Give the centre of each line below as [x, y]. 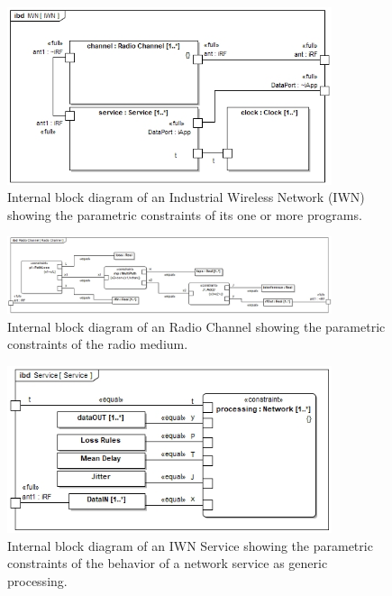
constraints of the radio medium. [98, 344]
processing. [37, 581]
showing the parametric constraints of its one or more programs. [185, 214]
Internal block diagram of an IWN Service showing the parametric [190, 545]
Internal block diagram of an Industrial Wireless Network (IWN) [186, 197]
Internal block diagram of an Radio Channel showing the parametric [196, 326]
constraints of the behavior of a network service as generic [168, 563]
